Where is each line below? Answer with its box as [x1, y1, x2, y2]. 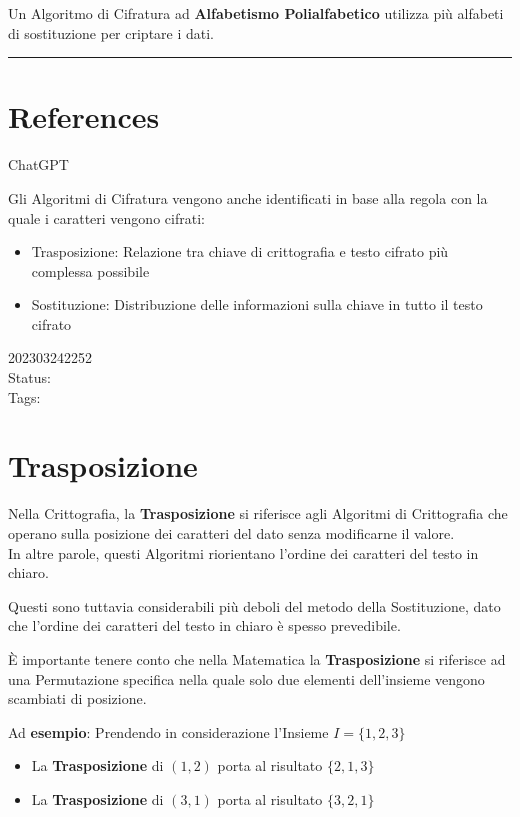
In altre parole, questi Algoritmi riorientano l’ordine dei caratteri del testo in [8, 542, 479, 563]
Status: [8, 367, 51, 388]
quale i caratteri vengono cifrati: [8, 207, 205, 228]
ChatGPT [8, 154, 69, 175]
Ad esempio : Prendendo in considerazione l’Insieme [8, 721, 329, 742]
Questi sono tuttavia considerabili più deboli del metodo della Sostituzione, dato [8, 595, 501, 616]
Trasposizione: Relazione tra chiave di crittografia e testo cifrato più [31, 241, 449, 262]
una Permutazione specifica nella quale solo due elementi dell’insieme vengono [8, 668, 485, 689]
